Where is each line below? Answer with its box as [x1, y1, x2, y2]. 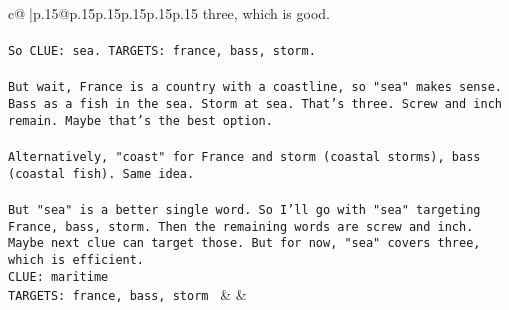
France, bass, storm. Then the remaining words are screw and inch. [8, 219, 474, 234]
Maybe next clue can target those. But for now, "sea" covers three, [8, 236, 481, 251]
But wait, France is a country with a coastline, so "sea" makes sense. [8, 80, 502, 95]
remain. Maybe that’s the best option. [8, 113, 273, 128]
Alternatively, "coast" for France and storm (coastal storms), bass [8, 150, 481, 164]
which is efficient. [8, 252, 145, 267]
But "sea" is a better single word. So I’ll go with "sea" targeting [8, 202, 481, 217]
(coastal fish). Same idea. [8, 166, 195, 181]
